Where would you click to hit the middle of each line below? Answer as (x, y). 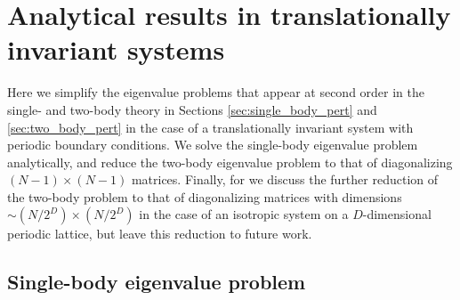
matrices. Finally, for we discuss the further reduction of (285, 179)
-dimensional (397, 214)
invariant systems (116, 49)
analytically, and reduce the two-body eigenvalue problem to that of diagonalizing (230, 162)
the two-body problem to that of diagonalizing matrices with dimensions (205, 196)
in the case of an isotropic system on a (244, 214)
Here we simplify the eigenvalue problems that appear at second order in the (216, 92)
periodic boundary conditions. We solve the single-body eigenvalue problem (213, 145)
